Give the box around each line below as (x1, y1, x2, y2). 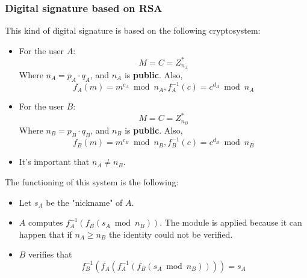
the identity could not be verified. (108, 227, 233, 240)
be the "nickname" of (46, 196, 123, 208)
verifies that (28, 248, 72, 261)
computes (28, 216, 63, 229)
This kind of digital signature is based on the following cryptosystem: (5, 24, 261, 37)
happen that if (19, 227, 72, 240)
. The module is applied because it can (160, 216, 302, 229)
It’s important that (19, 155, 90, 168)
